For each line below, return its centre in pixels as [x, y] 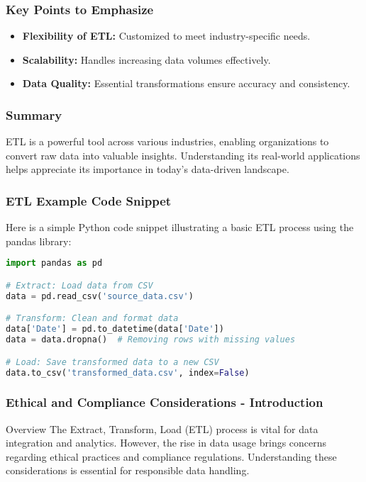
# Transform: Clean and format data [92, 319]
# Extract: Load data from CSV [79, 285]
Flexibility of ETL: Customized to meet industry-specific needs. [166, 36]
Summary [34, 114]
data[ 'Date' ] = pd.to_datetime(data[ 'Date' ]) [115, 329]
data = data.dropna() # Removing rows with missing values [151, 340]
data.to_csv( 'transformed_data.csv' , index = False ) [128, 372]
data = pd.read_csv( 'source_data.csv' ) [100, 296]
